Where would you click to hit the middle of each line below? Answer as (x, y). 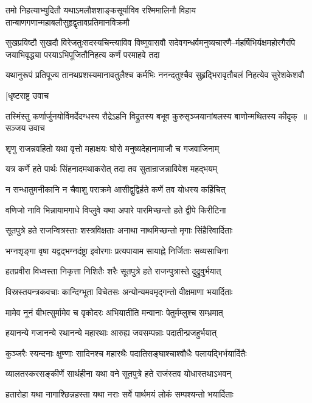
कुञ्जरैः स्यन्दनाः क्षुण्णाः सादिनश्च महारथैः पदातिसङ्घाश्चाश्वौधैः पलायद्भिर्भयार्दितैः (126, 353)
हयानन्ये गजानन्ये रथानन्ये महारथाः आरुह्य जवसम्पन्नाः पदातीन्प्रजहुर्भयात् (111, 333)
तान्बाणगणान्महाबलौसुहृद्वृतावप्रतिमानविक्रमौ (68, 22)
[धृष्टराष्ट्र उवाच (27, 95)
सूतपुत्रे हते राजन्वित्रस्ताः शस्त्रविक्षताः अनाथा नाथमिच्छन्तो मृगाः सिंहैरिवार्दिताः (119, 230)
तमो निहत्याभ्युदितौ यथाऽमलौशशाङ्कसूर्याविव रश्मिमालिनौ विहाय (101, 10)
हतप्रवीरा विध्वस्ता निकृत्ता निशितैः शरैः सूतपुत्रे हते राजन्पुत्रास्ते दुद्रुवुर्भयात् (113, 271)
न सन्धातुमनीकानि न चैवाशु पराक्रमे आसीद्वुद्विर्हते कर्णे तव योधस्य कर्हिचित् (116, 189)
